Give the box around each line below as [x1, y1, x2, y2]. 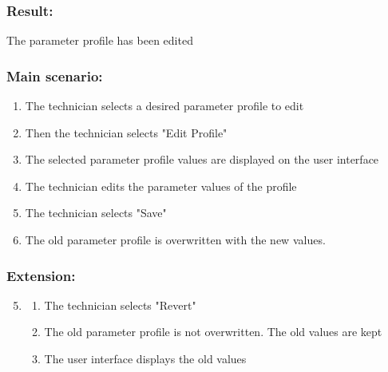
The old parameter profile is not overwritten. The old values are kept [44, 323, 382, 340]
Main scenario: [6, 65, 103, 85]
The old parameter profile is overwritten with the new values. [25, 232, 326, 247]
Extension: [6, 265, 76, 285]
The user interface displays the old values [44, 350, 247, 366]
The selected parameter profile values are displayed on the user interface [25, 151, 379, 168]
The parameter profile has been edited [6, 32, 193, 49]
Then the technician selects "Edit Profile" [25, 124, 228, 140]
